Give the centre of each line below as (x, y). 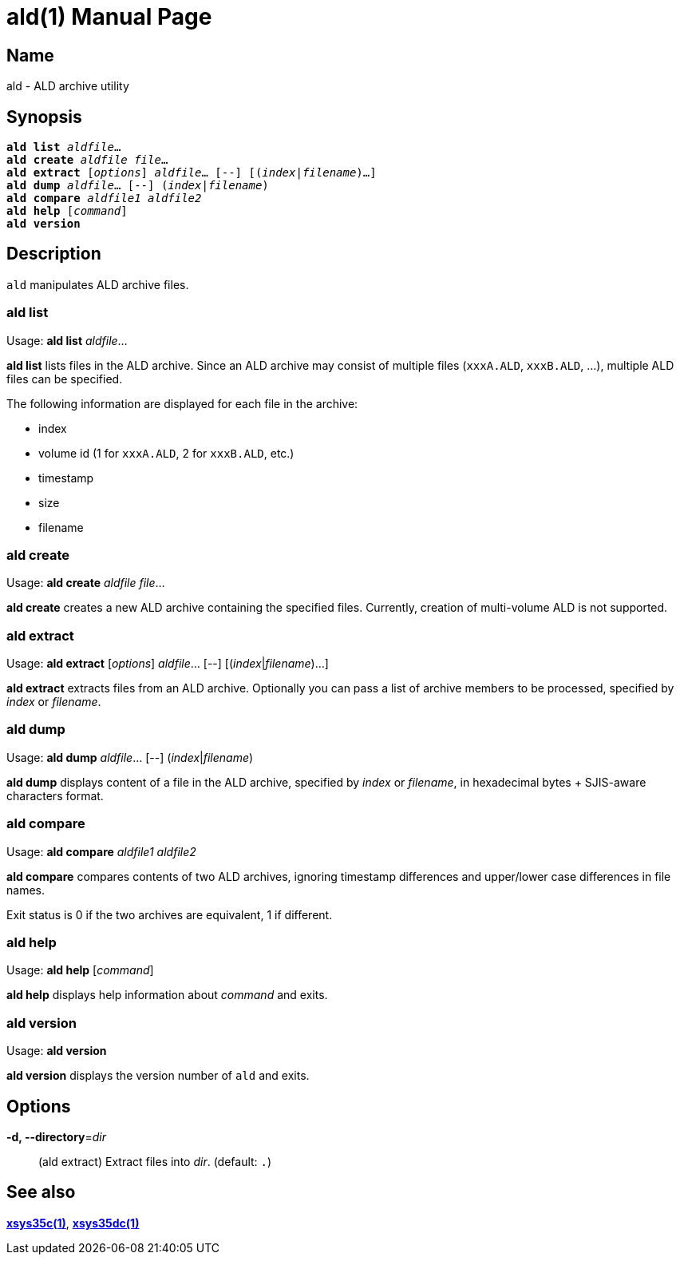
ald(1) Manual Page (109, 17)
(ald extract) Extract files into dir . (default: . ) (155, 1161)
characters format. (55, 795)
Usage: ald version (57, 1051)
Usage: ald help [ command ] (80, 970)
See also (41, 1192)
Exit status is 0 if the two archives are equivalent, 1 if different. (170, 914)
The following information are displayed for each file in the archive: (182, 403)
